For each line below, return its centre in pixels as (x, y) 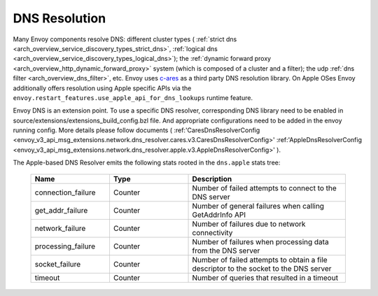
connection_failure (65, 192)
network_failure (60, 228)
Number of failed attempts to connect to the (265, 188)
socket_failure (58, 264)
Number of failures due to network (249, 224)
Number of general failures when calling (258, 206)
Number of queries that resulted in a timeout (265, 278)
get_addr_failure (61, 210)
